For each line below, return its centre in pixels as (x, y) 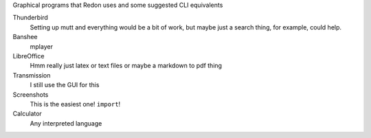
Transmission (32, 75)
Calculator (27, 114)
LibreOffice (29, 56)
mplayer (41, 46)
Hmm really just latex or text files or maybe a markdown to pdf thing (126, 66)
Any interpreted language (66, 123)
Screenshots (31, 94)
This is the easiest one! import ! (75, 104)
